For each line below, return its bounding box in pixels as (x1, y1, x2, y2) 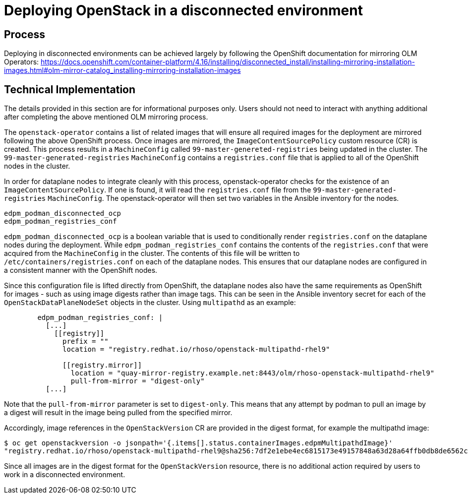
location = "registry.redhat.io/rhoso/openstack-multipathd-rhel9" (62, 345, 330, 354)
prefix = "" (62, 337, 109, 346)
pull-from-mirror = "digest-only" (70, 377, 205, 385)
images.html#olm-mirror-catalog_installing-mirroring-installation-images (4, 66, 241, 75)
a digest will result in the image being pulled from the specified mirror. (4, 408, 233, 417)
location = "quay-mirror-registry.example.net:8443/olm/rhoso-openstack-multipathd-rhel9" (70, 369, 435, 377)
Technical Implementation (4, 83, 136, 96)
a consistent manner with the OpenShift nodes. (4, 266, 158, 275)
